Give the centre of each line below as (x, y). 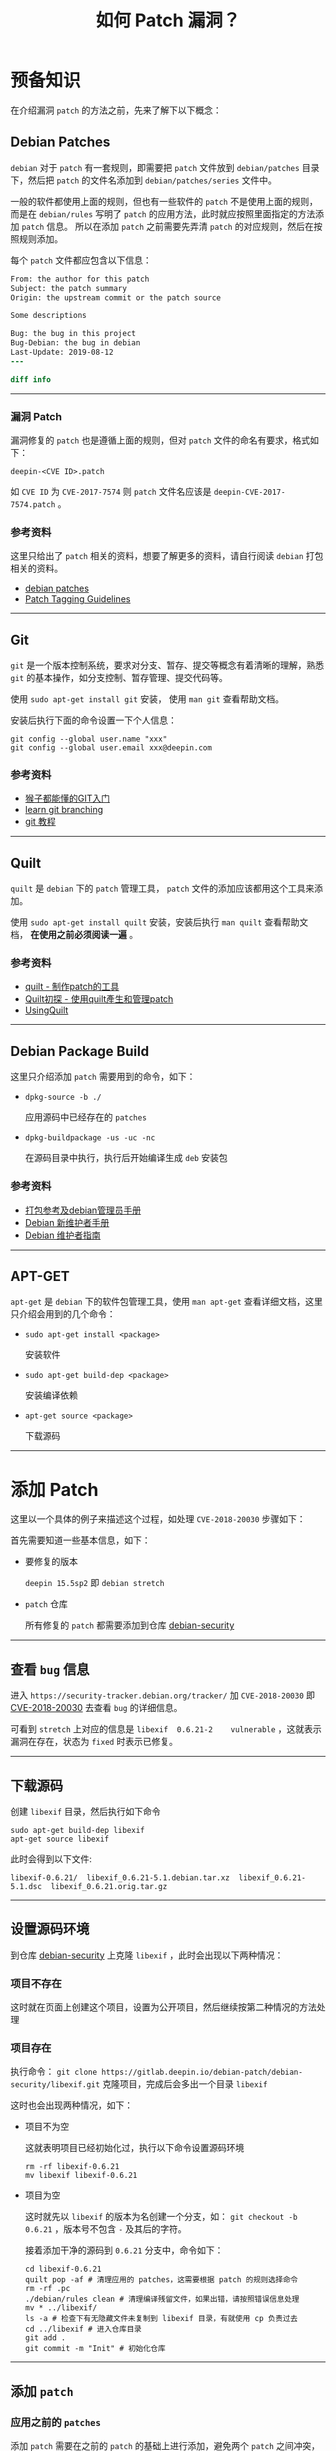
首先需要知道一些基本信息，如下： (80, 1540)
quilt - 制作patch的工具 (72, 987)
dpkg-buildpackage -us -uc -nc (90, 1138)
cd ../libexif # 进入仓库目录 (83, 2329)
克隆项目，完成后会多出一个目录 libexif (185, 2084)
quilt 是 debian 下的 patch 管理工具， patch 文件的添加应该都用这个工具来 (162, 888)
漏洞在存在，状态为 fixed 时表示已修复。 (94, 1742)
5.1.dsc (26, 1886)
